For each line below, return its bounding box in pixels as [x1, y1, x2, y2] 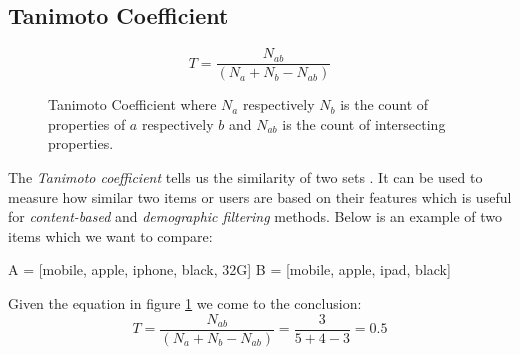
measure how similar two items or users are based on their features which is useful [8, 186, 512, 207]
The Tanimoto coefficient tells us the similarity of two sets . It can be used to [8, 167, 483, 188]
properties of [48, 113, 126, 134]
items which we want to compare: [8, 225, 213, 246]
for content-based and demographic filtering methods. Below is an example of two [8, 206, 503, 227]
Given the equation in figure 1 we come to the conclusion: [8, 293, 362, 314]
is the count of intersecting [282, 113, 446, 134]
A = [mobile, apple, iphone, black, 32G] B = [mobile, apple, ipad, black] [8, 259, 451, 280]
